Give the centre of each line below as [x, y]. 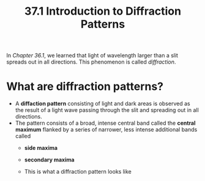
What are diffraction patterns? [85, 87]
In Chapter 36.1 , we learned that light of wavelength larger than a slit [92, 56]
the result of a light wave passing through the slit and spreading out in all [107, 110]
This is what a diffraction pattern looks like [78, 172]
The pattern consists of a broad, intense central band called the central [105, 123]
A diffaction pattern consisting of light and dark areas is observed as [103, 104]
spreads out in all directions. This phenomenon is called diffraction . [91, 62]
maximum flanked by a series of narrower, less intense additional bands [106, 130]
